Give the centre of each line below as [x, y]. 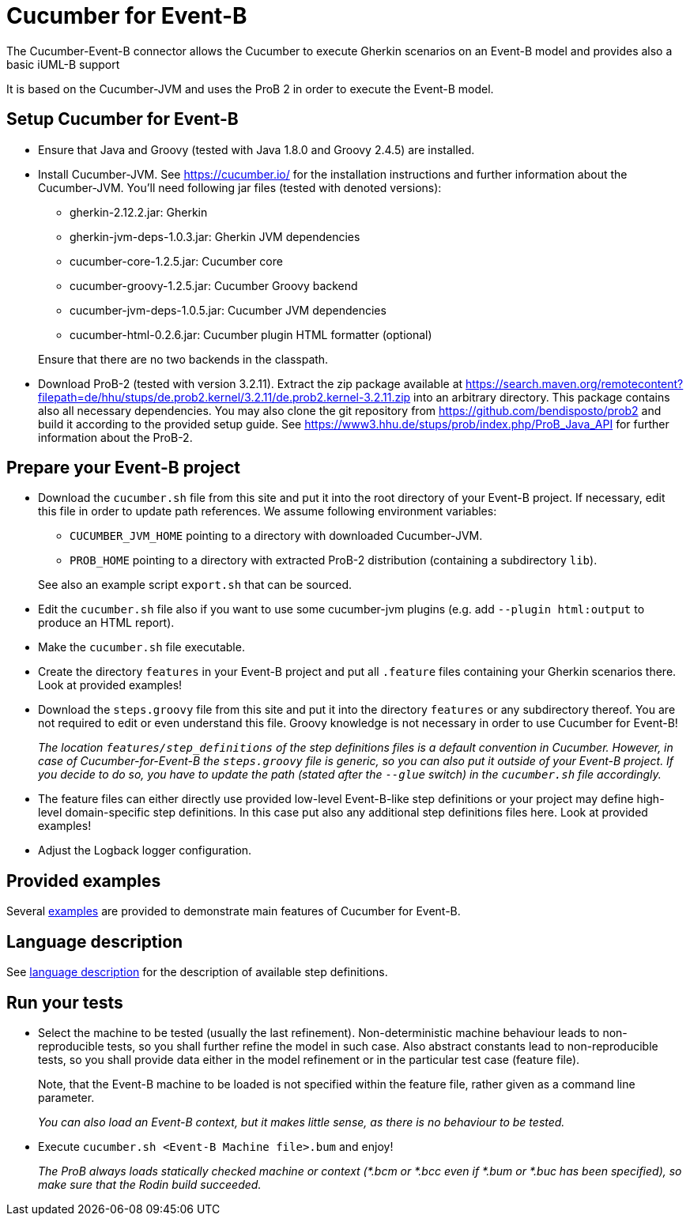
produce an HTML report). [106, 623]
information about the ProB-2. [115, 437]
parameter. [66, 1097]
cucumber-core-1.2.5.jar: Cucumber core [176, 261]
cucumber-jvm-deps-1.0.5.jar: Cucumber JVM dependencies [228, 310]
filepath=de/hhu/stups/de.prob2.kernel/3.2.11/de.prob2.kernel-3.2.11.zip [224, 397]
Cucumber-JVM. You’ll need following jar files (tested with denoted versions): [240, 187]
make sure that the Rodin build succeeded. [150, 1184]
